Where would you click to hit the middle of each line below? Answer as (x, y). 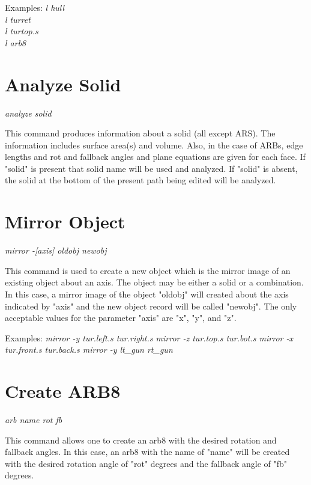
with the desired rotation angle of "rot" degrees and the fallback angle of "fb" (146, 463)
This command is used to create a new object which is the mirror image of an (148, 270)
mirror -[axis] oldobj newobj (56, 250)
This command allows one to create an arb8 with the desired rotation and (141, 440)
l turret (18, 19)
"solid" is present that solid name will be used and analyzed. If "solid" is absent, (151, 168)
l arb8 (16, 42)
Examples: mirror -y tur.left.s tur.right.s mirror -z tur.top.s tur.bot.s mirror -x (149, 337)
